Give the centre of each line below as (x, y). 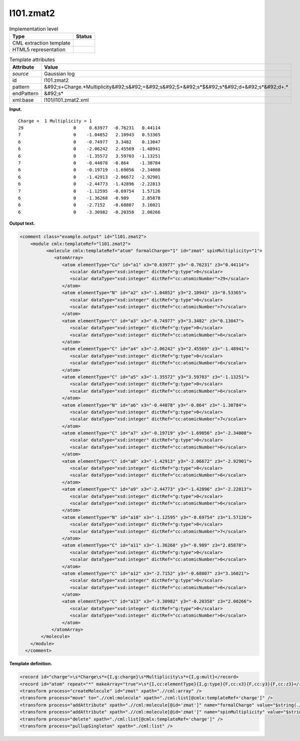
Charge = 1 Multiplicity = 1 (55, 121)
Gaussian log (59, 74)
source (20, 74)
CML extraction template (41, 43)
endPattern (25, 94)
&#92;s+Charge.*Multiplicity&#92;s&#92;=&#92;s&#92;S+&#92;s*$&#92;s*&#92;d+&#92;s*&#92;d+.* (166, 87)
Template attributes (32, 60)
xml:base (23, 100)
